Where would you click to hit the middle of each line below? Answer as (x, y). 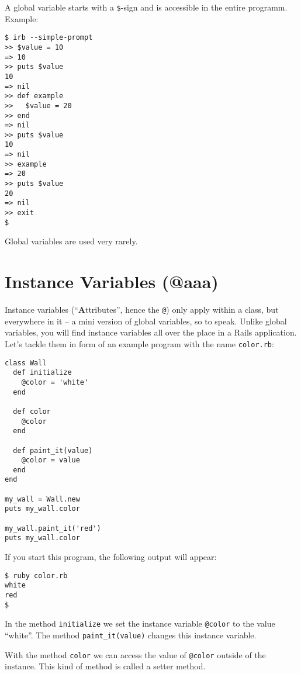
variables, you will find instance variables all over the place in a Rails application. (151, 332)
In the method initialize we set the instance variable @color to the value (140, 623)
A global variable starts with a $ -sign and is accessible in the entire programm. (146, 7)
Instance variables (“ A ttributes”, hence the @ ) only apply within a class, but (142, 310)
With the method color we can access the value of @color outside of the (135, 654)
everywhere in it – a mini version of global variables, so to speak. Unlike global (146, 321)
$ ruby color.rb (36, 576)
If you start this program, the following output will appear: (111, 557)
